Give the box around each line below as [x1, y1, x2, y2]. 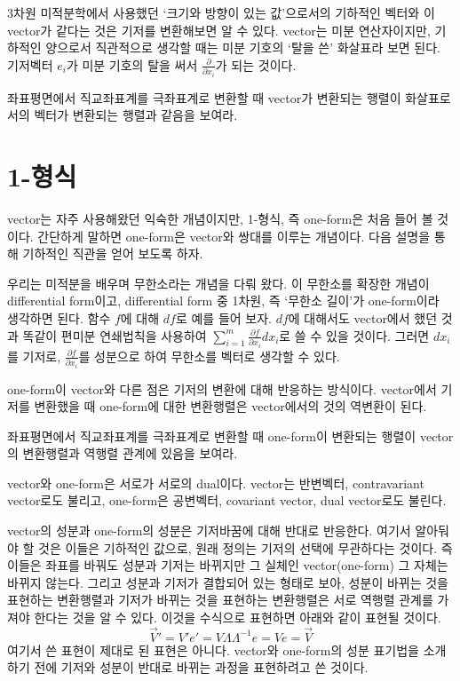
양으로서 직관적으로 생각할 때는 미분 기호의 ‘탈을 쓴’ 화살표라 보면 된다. [45, 38, 440, 57]
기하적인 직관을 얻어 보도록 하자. [22, 244, 203, 263]
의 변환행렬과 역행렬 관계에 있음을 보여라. [7, 444, 238, 463]
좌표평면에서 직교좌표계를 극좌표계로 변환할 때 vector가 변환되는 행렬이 [7, 88, 401, 107]
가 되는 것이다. [215, 55, 297, 74]
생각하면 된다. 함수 [7, 309, 111, 328]
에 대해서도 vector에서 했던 [288, 309, 438, 328]
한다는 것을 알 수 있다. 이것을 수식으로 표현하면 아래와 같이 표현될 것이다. [34, 608, 441, 627]
